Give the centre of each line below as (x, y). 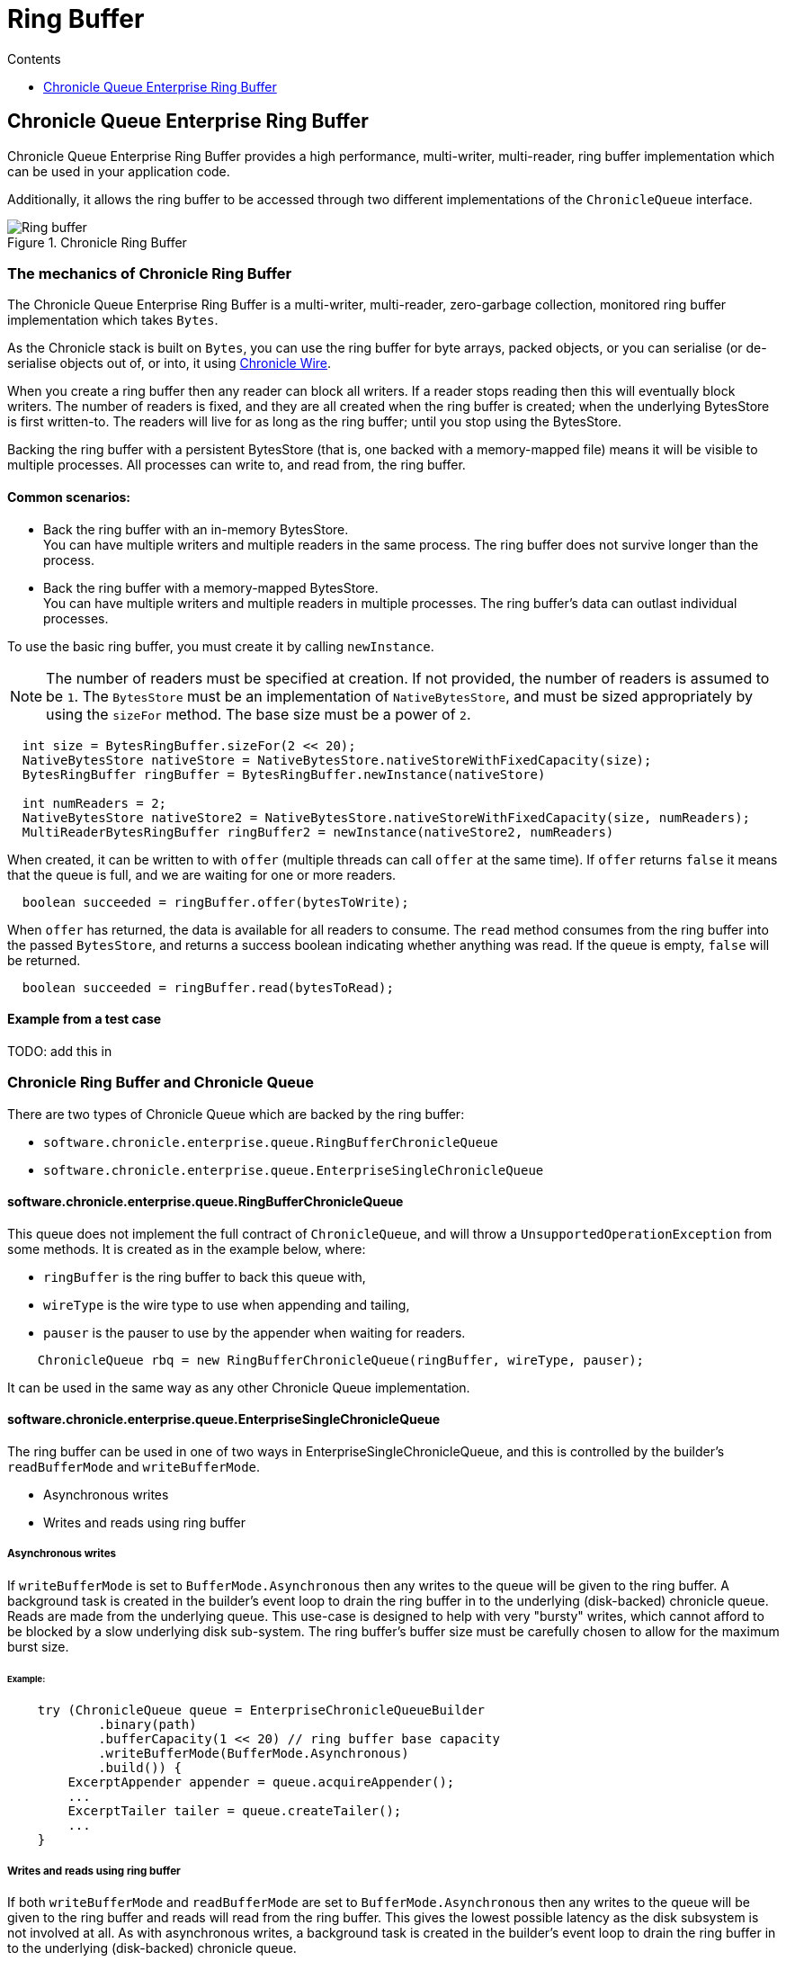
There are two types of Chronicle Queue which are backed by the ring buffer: (236, 1114)
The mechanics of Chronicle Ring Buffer (150, 273)
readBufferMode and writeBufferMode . (134, 1466)
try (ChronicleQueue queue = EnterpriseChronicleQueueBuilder (261, 1710)
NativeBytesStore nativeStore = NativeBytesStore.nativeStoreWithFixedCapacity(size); (337, 760)
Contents (34, 58)
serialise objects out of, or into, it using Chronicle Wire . (170, 363)
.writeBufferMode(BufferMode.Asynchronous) (254, 1754)
